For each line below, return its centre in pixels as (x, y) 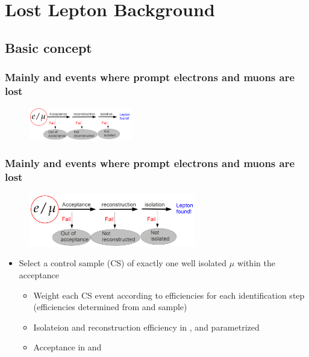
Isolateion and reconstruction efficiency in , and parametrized (146, 327)
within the (256, 263)
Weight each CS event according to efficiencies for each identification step (169, 295)
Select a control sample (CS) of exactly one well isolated (123, 263)
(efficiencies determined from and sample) (110, 307)
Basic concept (48, 47)
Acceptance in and (67, 347)
